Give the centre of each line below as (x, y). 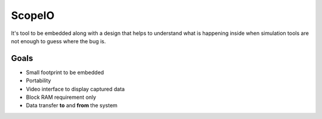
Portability (38, 81)
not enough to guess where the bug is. (58, 41)
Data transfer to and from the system (72, 105)
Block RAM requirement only (61, 97)
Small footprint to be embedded (65, 72)
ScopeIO (33, 15)
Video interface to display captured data (75, 89)
